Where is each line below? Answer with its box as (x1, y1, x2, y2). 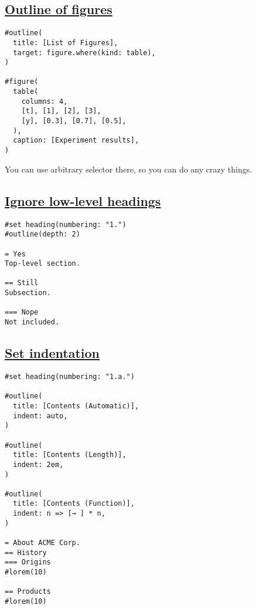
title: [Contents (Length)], (13, 451, 127, 459)
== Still (5, 279, 39, 287)
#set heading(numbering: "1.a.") (5, 372, 135, 381)
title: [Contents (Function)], (13, 499, 135, 508)
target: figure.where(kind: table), (13, 48, 156, 57)
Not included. (5, 318, 60, 327)
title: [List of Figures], (13, 38, 118, 47)
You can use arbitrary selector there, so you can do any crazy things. (5, 163, 252, 175)
